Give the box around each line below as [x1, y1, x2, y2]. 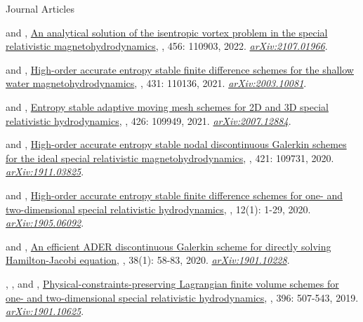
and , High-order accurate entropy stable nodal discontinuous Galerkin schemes [6, 137, 347, 152]
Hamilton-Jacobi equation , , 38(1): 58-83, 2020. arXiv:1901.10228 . [6, 253, 290, 267]
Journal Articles [6, 1, 74, 15]
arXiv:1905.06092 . [6, 215, 84, 230]
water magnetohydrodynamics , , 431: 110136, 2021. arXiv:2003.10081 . [6, 76, 307, 90]
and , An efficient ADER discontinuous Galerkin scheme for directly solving [6, 239, 331, 253]
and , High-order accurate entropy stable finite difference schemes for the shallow [6, 62, 354, 76]
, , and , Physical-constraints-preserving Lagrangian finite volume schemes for [6, 276, 339, 290]
